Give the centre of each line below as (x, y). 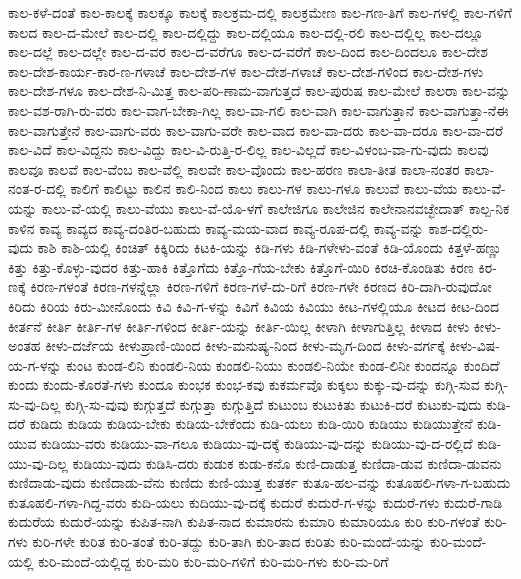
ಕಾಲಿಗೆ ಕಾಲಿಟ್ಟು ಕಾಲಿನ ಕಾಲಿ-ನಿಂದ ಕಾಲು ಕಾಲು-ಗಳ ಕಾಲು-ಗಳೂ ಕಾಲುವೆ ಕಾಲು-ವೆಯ (264, 188)
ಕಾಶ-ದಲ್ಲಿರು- (458, 227)
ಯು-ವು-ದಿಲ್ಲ (38, 462)
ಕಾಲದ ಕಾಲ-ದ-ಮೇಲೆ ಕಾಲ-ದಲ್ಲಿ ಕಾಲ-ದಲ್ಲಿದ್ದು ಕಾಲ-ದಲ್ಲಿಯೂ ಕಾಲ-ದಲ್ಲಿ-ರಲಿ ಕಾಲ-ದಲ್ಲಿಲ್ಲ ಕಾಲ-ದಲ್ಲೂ (246, 31)
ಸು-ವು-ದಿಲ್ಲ (34, 403)
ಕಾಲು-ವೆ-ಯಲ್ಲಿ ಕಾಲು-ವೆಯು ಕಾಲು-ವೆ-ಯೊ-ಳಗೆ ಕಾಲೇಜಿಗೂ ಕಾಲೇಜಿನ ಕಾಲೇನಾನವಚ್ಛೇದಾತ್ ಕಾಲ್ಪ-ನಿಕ (275, 207)
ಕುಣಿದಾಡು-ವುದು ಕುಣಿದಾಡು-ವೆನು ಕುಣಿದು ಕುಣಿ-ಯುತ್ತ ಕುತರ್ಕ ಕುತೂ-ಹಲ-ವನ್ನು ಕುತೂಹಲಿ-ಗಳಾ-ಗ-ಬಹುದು (259, 482)
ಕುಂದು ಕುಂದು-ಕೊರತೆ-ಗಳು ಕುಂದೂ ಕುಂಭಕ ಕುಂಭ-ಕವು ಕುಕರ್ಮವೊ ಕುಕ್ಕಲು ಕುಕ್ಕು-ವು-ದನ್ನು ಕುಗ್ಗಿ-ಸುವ (244, 384)
